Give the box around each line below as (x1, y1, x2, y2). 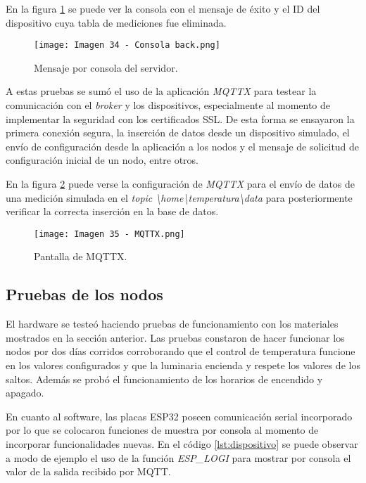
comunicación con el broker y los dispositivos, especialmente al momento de (6, 98, 331, 112)
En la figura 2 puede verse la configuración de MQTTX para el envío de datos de (6, 176, 355, 191)
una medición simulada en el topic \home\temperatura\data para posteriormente (6, 190, 353, 205)
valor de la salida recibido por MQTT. (6, 464, 171, 479)
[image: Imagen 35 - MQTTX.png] (34, 228, 185, 239)
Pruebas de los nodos (6, 283, 163, 305)
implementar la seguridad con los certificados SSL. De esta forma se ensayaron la (6, 111, 355, 126)
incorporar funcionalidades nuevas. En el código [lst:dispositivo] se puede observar (6, 436, 358, 451)
